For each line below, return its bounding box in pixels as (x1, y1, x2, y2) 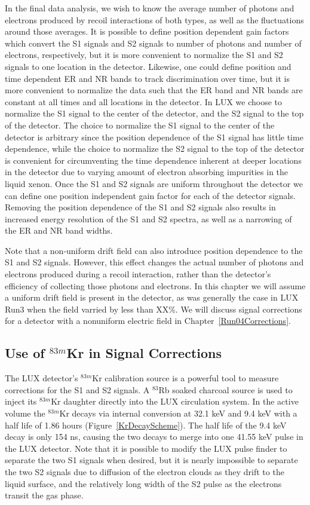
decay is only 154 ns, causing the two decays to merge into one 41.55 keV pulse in (5, 430, 303, 443)
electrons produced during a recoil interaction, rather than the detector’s (5, 268, 271, 280)
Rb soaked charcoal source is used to (158, 383, 293, 396)
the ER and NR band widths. (5, 224, 113, 237)
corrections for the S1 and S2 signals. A (5, 383, 150, 396)
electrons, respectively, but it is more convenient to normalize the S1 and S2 (5, 48, 283, 61)
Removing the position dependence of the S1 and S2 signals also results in (5, 201, 276, 213)
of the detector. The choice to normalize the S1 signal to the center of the (5, 118, 275, 131)
